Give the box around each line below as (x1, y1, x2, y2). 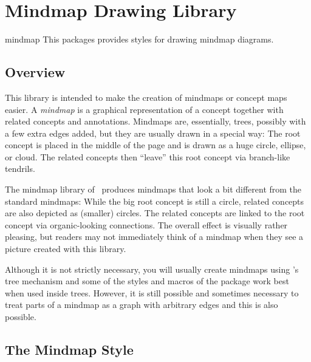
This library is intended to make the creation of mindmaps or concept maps (5, 90, 287, 103)
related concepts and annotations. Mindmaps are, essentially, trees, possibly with (5, 115, 306, 128)
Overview (5, 63, 66, 81)
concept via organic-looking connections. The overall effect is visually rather (5, 218, 288, 231)
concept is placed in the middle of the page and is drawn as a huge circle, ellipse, (5, 138, 306, 151)
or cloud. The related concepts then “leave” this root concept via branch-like (5, 150, 290, 163)
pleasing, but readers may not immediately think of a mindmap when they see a (5, 230, 304, 243)
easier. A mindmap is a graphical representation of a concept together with (5, 103, 284, 115)
